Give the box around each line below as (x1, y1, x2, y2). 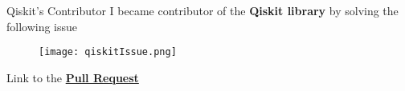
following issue (6, 18, 78, 34)
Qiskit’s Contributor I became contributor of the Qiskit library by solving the (6, 2, 399, 18)
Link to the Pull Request (6, 69, 139, 85)
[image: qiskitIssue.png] (39, 46, 177, 58)
